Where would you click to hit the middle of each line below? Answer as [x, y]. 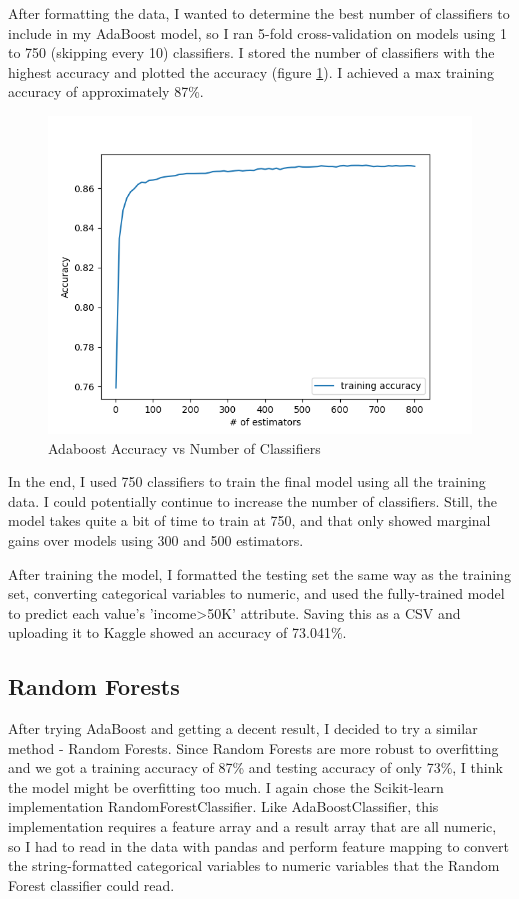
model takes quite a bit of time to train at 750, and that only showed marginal [249, 520]
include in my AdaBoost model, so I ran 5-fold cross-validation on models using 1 [257, 32]
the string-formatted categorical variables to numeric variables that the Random [254, 865]
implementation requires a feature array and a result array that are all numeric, [252, 826]
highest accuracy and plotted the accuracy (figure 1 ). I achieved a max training [251, 71]
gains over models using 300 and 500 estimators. [156, 539]
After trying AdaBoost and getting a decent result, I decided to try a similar [243, 728]
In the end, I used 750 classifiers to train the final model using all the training [247, 481]
